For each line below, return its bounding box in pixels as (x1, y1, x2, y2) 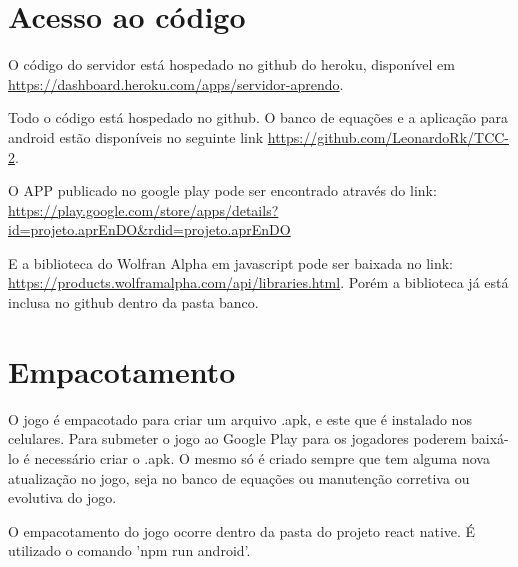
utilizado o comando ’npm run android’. (8, 540, 251, 561)
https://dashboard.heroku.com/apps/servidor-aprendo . (8, 73, 344, 94)
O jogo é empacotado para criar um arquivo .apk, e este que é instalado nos (8, 408, 472, 429)
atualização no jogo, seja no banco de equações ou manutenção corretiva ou (8, 467, 470, 488)
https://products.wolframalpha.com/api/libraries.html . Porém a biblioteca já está (8, 272, 509, 293)
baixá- (471, 428, 509, 449)
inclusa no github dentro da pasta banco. (8, 292, 259, 313)
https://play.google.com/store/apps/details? (8, 199, 279, 220)
